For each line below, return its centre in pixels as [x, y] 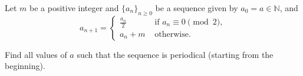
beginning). [25, 66]
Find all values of [36, 54]
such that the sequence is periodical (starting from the [175, 54]
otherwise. [173, 34]
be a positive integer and [74, 8]
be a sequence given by [197, 8]
